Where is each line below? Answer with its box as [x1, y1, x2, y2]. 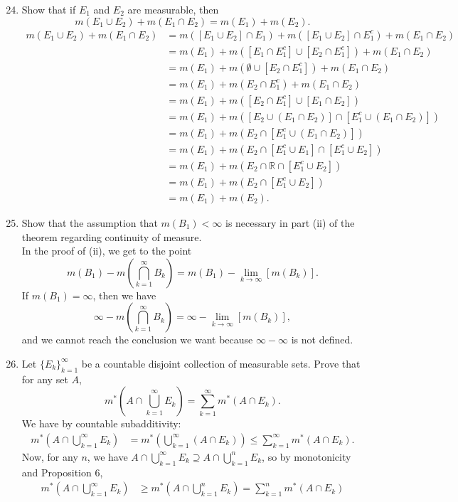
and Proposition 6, [21, 464, 103, 479]
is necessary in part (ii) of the [225, 215, 355, 230]
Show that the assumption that [21, 215, 158, 230]
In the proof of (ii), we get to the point [21, 243, 192, 258]
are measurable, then [127, 2, 219, 16]
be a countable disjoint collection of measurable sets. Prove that [81, 356, 361, 370]
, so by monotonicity [262, 449, 351, 464]
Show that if [21, 2, 76, 16]
